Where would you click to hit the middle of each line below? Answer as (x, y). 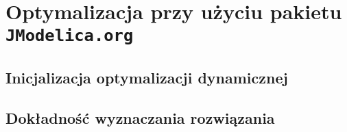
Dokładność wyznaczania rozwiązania (140, 117)
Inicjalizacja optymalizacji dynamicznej (147, 78)
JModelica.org (70, 36)
